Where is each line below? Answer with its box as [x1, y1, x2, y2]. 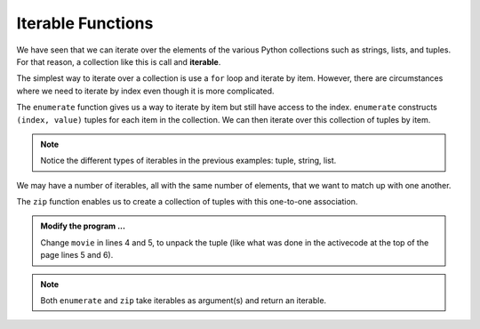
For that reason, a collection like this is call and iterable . [16, 56, 221, 67]
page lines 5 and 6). [40, 250, 114, 261]
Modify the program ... [40, 221, 126, 231]
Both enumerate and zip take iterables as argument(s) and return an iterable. [40, 295, 327, 306]
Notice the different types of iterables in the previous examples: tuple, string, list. [40, 156, 337, 166]
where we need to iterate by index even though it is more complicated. [16, 85, 275, 96]
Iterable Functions [16, 13, 154, 33]
